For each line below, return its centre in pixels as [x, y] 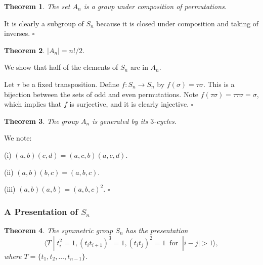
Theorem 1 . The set [37, 6]
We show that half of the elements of [61, 67]
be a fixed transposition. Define [71, 84]
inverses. [17, 33]
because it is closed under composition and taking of [178, 23]
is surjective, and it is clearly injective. [129, 104]
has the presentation [157, 230]
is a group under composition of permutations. [155, 6]
